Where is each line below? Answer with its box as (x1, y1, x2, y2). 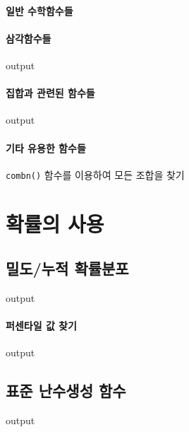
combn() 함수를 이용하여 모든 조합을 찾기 (6, 167, 185, 182)
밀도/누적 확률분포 (6, 257, 129, 279)
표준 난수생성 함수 (6, 380, 126, 402)
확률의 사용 (6, 209, 104, 238)
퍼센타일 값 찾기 (6, 318, 77, 333)
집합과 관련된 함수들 (6, 86, 95, 100)
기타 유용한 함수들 (6, 140, 86, 155)
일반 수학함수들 (6, 3, 73, 18)
